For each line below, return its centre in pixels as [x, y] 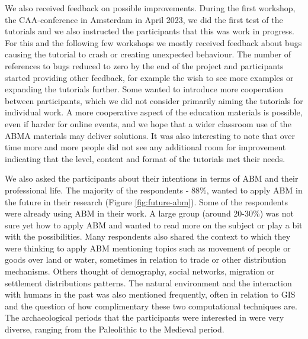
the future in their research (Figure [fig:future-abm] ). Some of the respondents [146, 201]
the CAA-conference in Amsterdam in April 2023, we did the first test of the [144, 19]
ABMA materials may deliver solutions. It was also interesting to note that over [150, 135]
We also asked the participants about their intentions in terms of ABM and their [152, 178]
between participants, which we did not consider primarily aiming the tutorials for [154, 100]
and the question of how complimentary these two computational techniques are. [151, 306]
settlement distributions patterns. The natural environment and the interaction [148, 282]
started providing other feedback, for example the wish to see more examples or [149, 77]
